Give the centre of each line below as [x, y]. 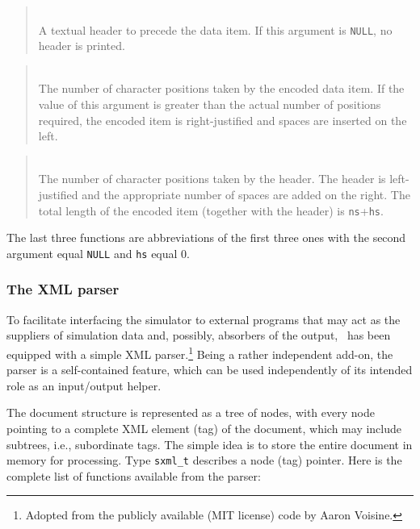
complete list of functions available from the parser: [134, 475]
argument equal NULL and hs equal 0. [98, 253]
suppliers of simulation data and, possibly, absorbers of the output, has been [199, 335]
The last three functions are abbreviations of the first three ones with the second [206, 237]
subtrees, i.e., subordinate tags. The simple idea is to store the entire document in [210, 444]
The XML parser [63, 289]
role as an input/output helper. [84, 385]
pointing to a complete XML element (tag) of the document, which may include [204, 428]
